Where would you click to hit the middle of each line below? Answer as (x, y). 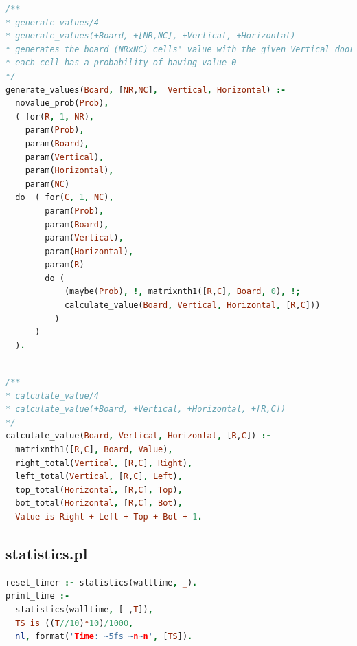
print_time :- (38, 596)
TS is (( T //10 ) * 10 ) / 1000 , (74, 623)
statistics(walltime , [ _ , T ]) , (84, 609)
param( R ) (65, 265)
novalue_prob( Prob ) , (62, 103)
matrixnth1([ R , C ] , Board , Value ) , (94, 449)
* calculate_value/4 (53, 396)
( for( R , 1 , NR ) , (55, 116)
